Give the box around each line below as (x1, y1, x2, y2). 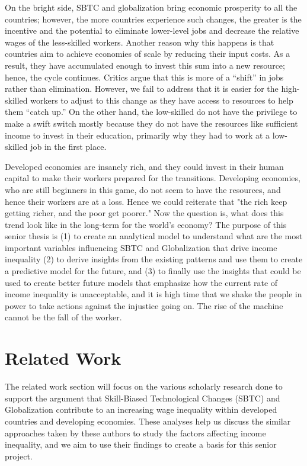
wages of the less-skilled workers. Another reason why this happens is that (5, 36, 274, 48)
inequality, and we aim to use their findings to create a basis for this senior (5, 438, 277, 451)
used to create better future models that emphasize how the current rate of (5, 276, 278, 288)
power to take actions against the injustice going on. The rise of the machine (5, 299, 283, 311)
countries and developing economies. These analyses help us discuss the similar (5, 414, 291, 427)
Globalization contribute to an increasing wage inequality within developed (5, 403, 277, 416)
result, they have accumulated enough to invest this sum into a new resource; (5, 59, 285, 71)
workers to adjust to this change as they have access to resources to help (30, 94, 293, 106)
